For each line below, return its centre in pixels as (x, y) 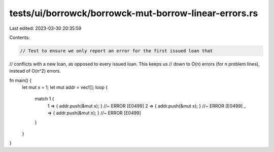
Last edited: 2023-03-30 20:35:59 (45, 28)
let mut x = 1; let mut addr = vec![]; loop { (65, 87)
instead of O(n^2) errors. (35, 71)
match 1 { (44, 99)
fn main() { (21, 80)
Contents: (20, 37)
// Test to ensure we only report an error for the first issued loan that (116, 51)
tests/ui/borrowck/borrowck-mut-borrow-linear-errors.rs (134, 13)
